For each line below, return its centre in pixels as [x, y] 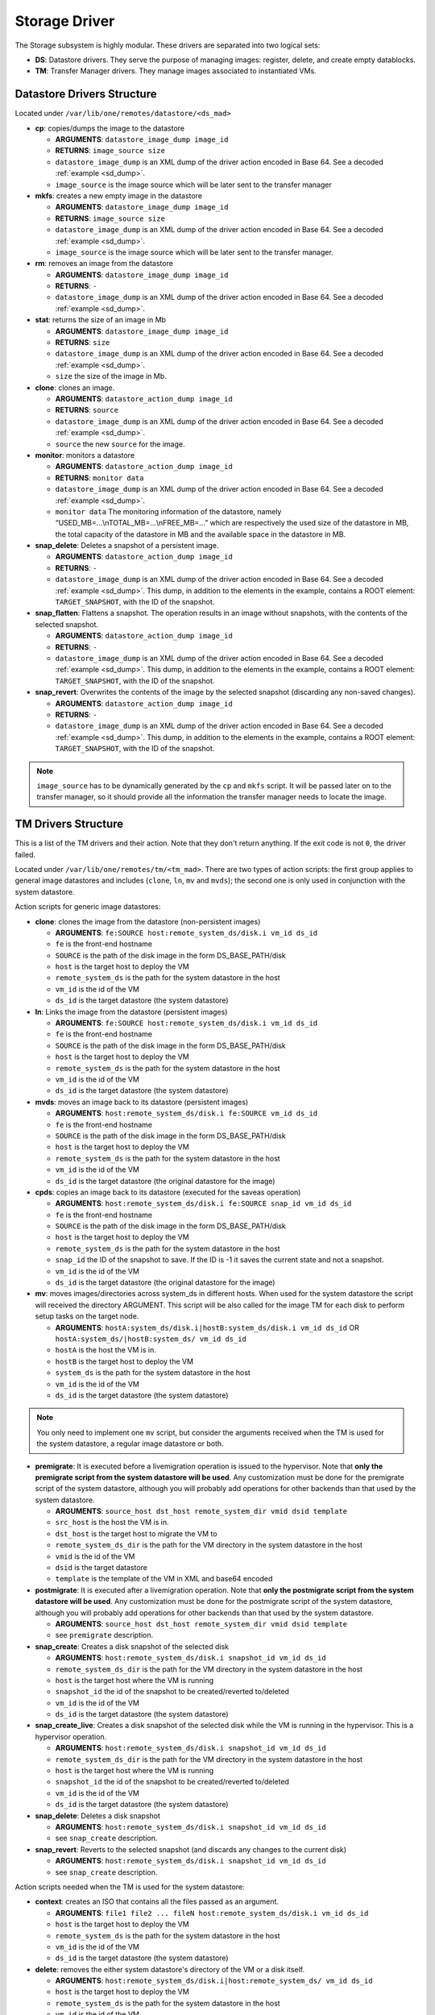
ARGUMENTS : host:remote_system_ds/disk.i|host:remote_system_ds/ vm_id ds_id [214, 1981]
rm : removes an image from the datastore [104, 264]
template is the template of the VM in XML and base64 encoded [164, 1579]
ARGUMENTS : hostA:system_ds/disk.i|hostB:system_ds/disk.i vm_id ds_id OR [207, 1327]
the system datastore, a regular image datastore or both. [130, 1444]
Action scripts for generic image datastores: [88, 907]
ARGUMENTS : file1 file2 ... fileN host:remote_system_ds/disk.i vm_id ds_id [212, 1913]
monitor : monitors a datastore [85, 455]
